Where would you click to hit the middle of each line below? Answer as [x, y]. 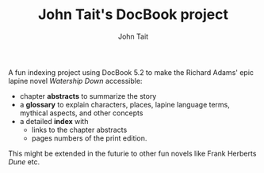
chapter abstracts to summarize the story [88, 96]
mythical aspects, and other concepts [81, 113]
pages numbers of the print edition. [89, 138]
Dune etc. [24, 162]
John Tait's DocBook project [133, 15]
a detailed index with [54, 121]
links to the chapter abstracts [79, 130]
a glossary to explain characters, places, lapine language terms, [124, 104]
